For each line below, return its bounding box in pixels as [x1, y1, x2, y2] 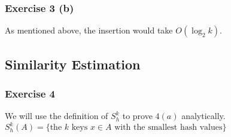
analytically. [181, 109, 226, 122]
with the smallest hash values [114, 123, 223, 132]
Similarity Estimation [5, 54, 141, 73]
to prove [122, 109, 153, 122]
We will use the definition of [5, 109, 108, 122]
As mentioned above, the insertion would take [5, 24, 173, 36]
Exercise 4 [5, 86, 55, 101]
